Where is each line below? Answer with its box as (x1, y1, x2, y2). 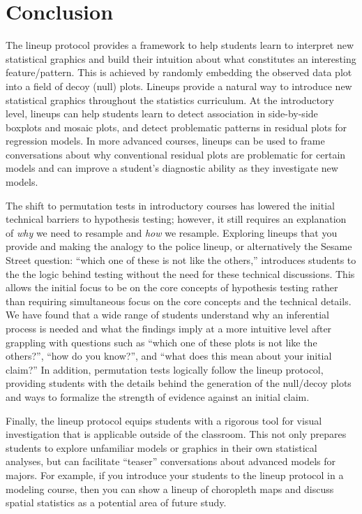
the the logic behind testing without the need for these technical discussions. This (6, 266, 355, 281)
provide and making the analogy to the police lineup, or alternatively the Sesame (6, 239, 352, 254)
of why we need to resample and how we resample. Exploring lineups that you (6, 225, 338, 240)
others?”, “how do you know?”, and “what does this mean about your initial (6, 348, 332, 363)
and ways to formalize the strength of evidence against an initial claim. (6, 389, 310, 404)
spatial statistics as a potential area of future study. (6, 495, 227, 510)
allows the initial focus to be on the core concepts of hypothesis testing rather (6, 280, 338, 295)
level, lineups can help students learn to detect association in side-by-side (6, 106, 318, 121)
